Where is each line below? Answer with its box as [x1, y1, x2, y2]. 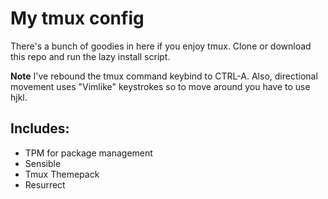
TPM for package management [24, 147, 153, 159]
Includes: [10, 120, 70, 137]
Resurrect [24, 178, 66, 191]
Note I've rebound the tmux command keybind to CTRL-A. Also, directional [10, 70, 318, 82]
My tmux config [10, 7, 145, 30]
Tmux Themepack [24, 168, 100, 180]
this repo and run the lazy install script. [10, 50, 171, 62]
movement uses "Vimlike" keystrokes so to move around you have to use [10, 80, 311, 92]
